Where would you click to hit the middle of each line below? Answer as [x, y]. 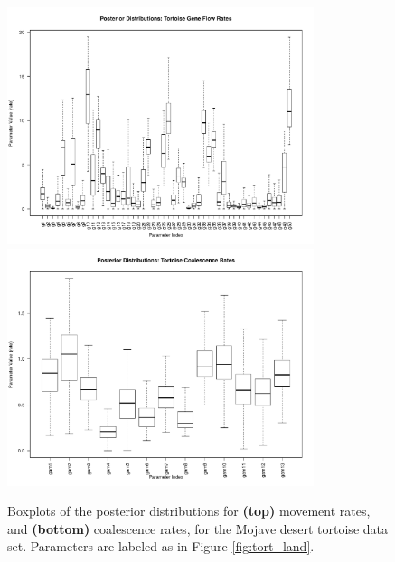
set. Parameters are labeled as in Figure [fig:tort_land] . [161, 546]
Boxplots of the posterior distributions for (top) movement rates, [189, 511]
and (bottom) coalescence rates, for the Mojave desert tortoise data [197, 528]
